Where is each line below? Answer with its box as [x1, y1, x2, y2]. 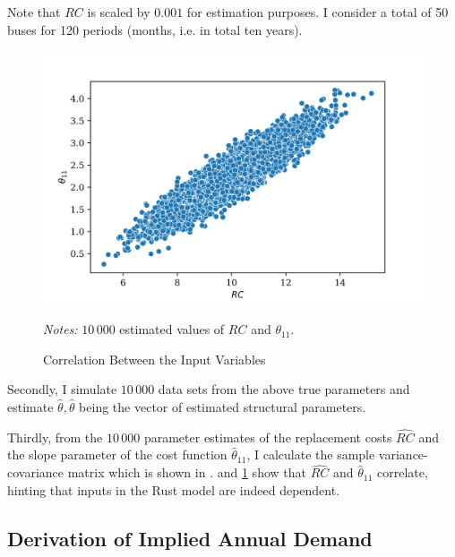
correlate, [377, 463, 428, 482]
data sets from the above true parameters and [158, 380, 410, 398]
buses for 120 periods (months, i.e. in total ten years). [7, 20, 303, 39]
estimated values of [119, 320, 225, 338]
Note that [7, 3, 61, 21]
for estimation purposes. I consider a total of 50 [186, 3, 449, 21]
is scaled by [87, 3, 150, 21]
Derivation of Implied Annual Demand [7, 524, 373, 552]
